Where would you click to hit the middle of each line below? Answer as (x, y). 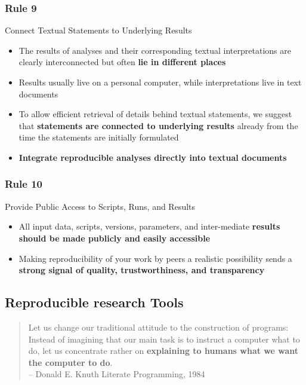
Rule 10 (24, 184)
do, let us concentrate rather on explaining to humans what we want (163, 351)
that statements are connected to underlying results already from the (158, 125)
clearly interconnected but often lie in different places (122, 62)
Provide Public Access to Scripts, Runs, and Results (100, 206)
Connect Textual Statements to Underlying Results (98, 30)
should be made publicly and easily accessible (115, 238)
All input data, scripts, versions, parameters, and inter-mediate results (149, 226)
